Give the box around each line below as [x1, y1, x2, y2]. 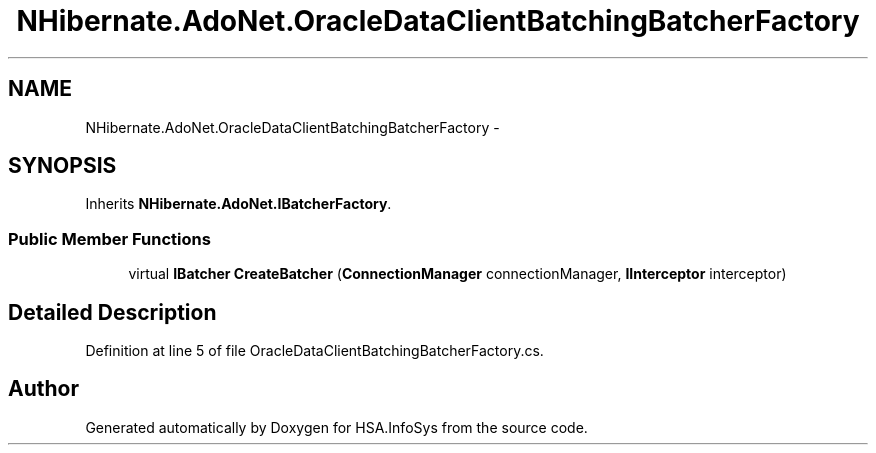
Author [8, 376, 79, 402]
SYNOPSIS [8, 153, 117, 179]
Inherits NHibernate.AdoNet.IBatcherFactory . [85, 195, 392, 213]
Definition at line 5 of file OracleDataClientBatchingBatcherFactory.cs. [85, 342, 544, 360]
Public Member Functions [8, 228, 211, 249]
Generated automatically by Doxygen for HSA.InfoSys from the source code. [85, 418, 588, 436]
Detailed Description [8, 299, 217, 325]
